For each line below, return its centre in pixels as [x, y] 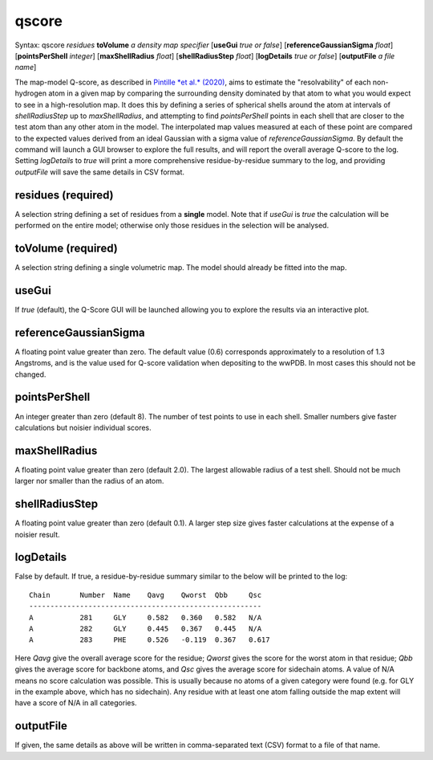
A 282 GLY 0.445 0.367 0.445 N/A [146, 629]
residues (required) [64, 195]
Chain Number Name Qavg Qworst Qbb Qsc [146, 595]
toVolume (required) [66, 248]
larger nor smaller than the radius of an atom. [89, 481]
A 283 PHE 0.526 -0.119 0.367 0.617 [150, 640]
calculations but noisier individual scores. [83, 427]
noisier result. [37, 534]
